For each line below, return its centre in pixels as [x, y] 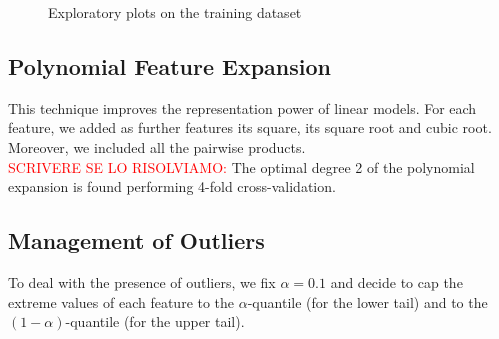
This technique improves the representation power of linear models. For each [242, 107]
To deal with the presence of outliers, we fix [142, 281]
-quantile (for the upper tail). [155, 321]
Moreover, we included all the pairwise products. [157, 146]
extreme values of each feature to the [121, 301]
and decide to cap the [396, 281]
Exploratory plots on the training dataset [175, 12]
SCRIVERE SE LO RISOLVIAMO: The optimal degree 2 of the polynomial [241, 166]
